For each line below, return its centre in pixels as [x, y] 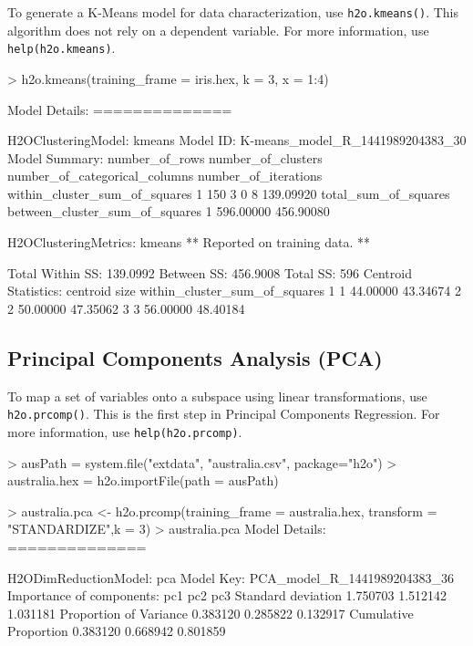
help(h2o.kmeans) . [62, 48]
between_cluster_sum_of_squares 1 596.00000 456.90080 [169, 211]
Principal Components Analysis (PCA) [195, 357]
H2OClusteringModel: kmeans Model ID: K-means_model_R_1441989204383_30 [237, 140]
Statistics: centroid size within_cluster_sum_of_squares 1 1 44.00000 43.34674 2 [235, 291]
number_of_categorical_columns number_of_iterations [165, 176]
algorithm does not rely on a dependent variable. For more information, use [218, 30]
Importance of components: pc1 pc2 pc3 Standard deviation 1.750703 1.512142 [227, 595]
